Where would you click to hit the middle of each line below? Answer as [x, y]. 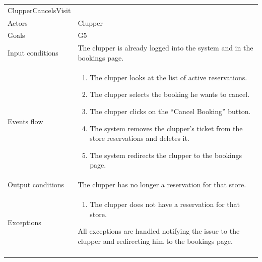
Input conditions [33, 53]
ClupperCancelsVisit [39, 10]
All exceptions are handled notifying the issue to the [159, 231]
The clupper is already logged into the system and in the [166, 48]
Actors [18, 22]
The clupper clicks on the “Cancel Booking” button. [170, 111]
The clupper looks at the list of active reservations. [169, 77]
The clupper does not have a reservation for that [165, 204]
